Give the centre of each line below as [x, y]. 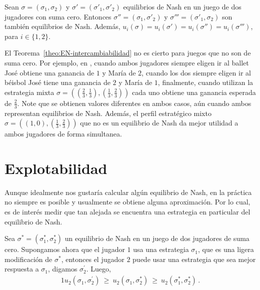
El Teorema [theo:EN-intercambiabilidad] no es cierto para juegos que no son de [128, 53]
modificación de [28, 259]
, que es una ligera [226, 249]
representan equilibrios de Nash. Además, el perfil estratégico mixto [108, 113]
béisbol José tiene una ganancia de [57, 82]
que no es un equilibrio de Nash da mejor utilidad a [159, 123]
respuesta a [22, 269]
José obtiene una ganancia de [49, 72]
